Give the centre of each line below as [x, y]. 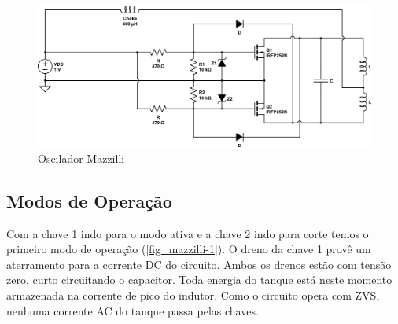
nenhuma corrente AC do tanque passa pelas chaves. [133, 310]
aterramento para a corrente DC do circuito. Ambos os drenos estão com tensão [199, 264]
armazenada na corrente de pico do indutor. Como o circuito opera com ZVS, [193, 295]
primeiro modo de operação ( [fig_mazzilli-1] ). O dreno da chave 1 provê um [189, 249]
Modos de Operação [89, 200]
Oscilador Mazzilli [81, 158]
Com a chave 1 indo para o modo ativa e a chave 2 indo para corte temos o [188, 233]
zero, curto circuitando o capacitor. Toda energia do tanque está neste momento [199, 280]
